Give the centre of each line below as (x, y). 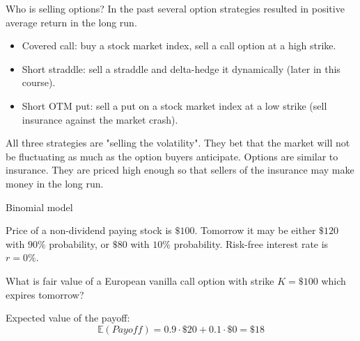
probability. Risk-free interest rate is (251, 243)
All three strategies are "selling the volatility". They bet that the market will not (178, 143)
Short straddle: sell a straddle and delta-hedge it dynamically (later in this (181, 68)
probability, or (79, 243)
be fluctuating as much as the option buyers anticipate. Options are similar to (172, 156)
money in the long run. (55, 183)
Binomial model (39, 207)
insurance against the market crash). (100, 119)
